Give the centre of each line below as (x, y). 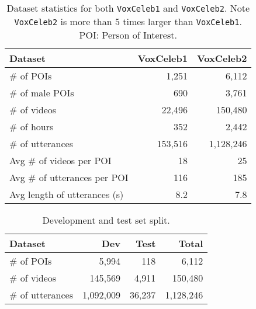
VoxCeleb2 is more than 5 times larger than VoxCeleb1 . (128, 21)
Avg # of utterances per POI (69, 177)
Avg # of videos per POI (60, 160)
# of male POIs (42, 93)
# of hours (32, 126)
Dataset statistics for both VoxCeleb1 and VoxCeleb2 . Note (128, 8)
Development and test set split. (106, 220)
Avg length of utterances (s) (67, 194)
